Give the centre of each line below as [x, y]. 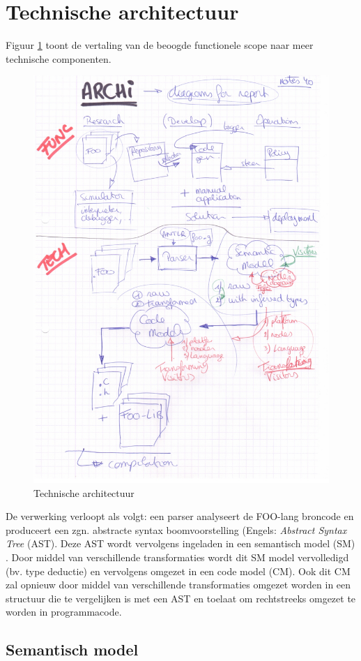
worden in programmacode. [64, 612]
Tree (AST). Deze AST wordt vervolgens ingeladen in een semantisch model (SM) [180, 543]
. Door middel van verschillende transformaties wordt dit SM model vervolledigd [177, 557]
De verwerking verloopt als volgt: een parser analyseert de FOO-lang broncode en [180, 516]
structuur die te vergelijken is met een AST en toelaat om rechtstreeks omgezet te [181, 598]
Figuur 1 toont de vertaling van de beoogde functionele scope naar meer [160, 45]
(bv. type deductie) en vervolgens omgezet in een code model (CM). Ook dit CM [178, 571]
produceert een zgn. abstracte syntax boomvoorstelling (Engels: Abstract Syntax [176, 529]
